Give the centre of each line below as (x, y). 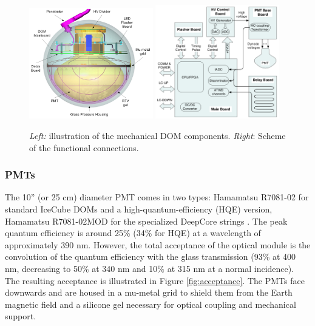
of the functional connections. (84, 147)
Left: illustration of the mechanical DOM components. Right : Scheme (157, 135)
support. (21, 316)
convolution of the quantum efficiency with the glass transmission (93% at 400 (151, 256)
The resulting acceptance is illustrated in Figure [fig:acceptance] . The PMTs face (155, 280)
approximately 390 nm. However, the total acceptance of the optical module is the (158, 244)
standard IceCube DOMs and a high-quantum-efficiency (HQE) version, (139, 209)
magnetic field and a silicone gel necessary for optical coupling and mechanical (151, 304)
